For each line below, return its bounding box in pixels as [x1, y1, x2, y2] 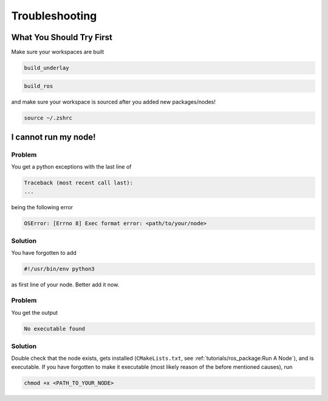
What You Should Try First [11, 32, 112, 42]
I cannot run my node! [11, 132, 97, 142]
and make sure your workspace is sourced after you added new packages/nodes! [11, 98, 216, 106]
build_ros [24, 83, 53, 89]
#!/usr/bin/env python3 [24, 266, 95, 272]
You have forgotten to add [11, 249, 77, 257]
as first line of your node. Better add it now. [11, 281, 120, 288]
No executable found [24, 325, 85, 332]
